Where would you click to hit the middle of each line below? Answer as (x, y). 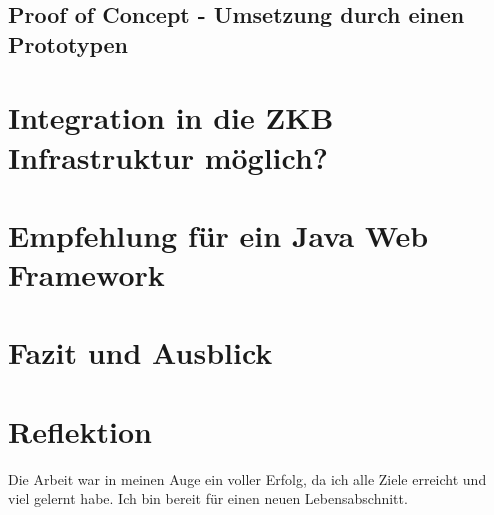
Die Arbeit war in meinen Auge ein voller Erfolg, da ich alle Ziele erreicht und (247, 478)
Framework (86, 274)
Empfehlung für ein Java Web (218, 234)
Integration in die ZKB (171, 117)
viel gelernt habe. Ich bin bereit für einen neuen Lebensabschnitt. (208, 498)
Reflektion (80, 430)
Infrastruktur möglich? (168, 156)
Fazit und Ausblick (140, 352)
